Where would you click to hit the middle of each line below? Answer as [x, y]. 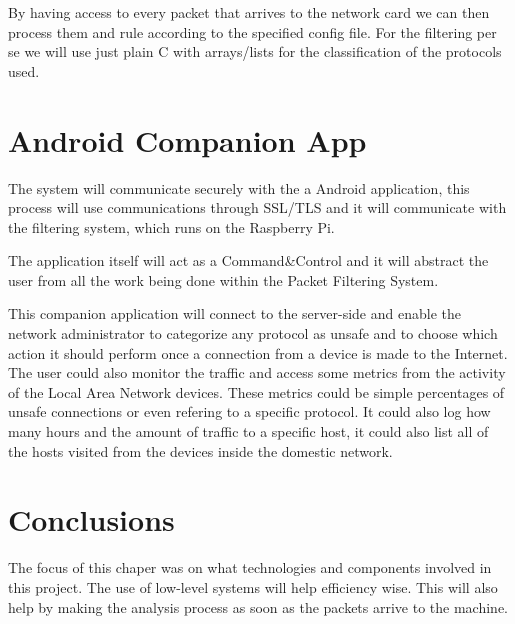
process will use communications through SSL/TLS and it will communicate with [257, 207]
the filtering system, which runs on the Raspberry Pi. [171, 226]
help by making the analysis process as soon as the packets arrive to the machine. [258, 606]
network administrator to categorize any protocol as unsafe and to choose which [253, 333]
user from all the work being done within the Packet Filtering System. [223, 279]
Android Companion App [187, 139]
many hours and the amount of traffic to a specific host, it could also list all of [248, 431]
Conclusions [91, 519]
